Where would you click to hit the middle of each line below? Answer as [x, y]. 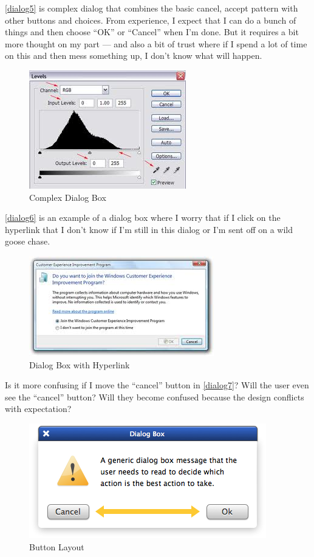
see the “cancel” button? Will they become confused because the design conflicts [155, 397]
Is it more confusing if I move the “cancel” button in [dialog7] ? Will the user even [157, 385]
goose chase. [28, 241]
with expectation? [38, 409]
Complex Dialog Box [68, 197]
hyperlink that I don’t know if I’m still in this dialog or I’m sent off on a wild [149, 229]
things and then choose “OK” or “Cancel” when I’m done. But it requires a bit [152, 32]
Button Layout [57, 546]
